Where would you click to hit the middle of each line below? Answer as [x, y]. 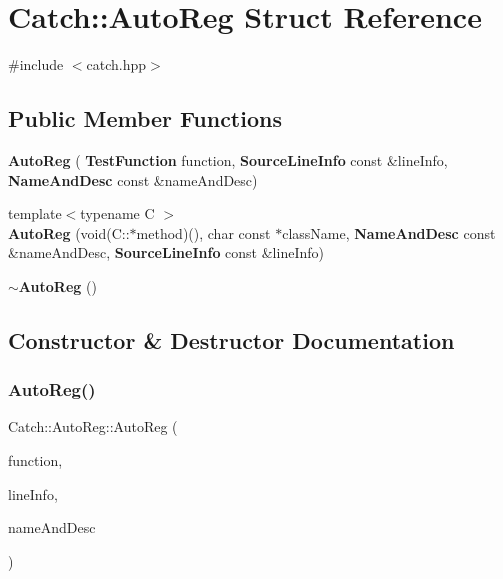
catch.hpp [116, 64]
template [35, 213]
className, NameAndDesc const [389, 232]
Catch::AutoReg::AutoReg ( [93, 426]
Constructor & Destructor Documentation [231, 339]
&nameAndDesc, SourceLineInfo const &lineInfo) [166, 252]
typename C [117, 213]
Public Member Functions [145, 118]
